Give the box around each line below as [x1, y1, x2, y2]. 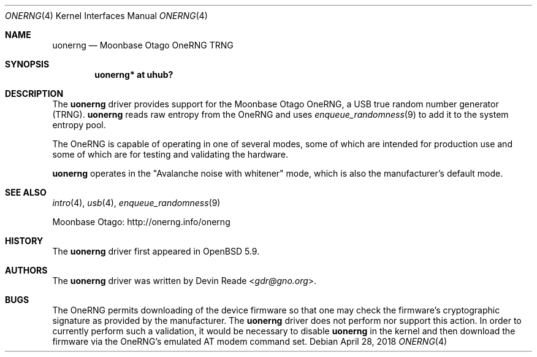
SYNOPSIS [5, 59, 50, 69]
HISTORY [5, 236, 44, 246]
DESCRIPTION [5, 88, 64, 99]
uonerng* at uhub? [94, 69, 173, 80]
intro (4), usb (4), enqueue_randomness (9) [52, 198, 221, 208]
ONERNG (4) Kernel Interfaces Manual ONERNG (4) [5, 10, 208, 21]
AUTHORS [5, 265, 48, 275]
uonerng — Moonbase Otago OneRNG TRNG [52, 40, 234, 50]
